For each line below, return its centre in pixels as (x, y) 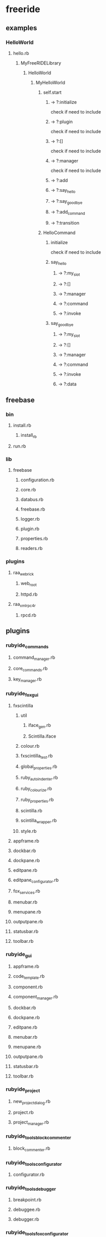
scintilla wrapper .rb (39, 821)
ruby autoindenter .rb (39, 778)
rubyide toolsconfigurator (34, 1163)
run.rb (19, 446)
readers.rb (32, 548)
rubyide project (23, 1090)
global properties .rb (39, 767)
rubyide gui (19, 955)
